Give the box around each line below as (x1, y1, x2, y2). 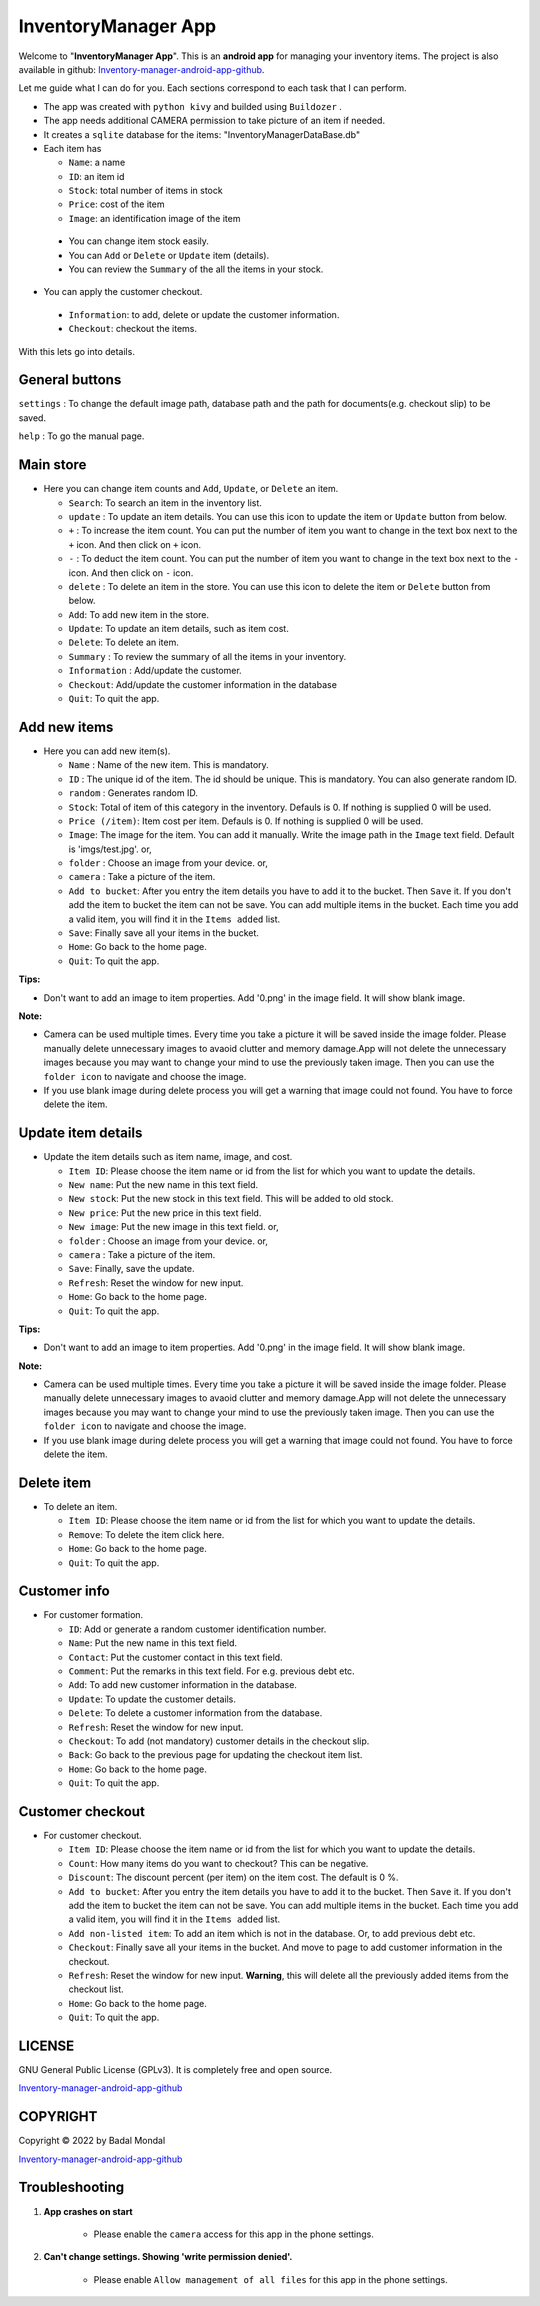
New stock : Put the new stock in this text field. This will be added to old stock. (68, 1193, 394, 1205)
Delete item (18, 1474, 92, 1491)
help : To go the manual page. (18, 430, 145, 442)
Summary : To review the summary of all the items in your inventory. (68, 650, 347, 662)
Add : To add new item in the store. (68, 608, 210, 620)
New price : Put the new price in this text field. (68, 1206, 262, 1219)
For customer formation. (43, 1609, 144, 1621)
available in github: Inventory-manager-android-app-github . (18, 63, 265, 75)
